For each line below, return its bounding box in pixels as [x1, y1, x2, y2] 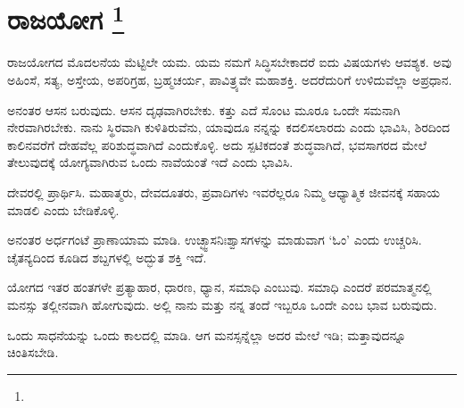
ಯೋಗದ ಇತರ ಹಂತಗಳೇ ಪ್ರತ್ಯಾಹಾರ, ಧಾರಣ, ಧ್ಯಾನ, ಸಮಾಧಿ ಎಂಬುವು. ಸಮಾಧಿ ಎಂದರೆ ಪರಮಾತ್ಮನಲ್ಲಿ [7, 278, 432, 296]
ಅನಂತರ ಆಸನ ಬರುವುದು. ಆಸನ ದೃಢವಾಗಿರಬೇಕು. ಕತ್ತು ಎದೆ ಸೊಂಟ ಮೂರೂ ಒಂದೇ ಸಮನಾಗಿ [7, 100, 401, 119]
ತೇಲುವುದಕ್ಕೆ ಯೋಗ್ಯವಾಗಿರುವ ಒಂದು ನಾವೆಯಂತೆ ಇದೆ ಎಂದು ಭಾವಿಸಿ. [7, 153, 294, 171]
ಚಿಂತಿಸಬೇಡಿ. [7, 343, 59, 362]
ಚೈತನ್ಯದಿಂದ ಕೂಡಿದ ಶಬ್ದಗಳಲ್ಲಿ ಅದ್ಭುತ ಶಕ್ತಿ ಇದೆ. [7, 247, 207, 266]
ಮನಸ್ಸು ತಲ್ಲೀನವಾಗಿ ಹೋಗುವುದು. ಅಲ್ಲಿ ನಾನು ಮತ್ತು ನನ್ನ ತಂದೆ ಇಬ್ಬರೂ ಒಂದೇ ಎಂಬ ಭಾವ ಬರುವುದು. [7, 295, 437, 313]
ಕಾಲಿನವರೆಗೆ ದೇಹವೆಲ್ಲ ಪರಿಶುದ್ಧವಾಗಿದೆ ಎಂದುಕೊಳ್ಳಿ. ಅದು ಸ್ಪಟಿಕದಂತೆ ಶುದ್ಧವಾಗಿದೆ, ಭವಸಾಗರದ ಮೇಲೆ [7, 135, 427, 154]
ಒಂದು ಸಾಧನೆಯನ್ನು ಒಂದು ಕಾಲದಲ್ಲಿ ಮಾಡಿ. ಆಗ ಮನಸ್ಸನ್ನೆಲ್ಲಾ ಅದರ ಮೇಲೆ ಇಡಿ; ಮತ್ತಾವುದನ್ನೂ [7, 325, 407, 344]
